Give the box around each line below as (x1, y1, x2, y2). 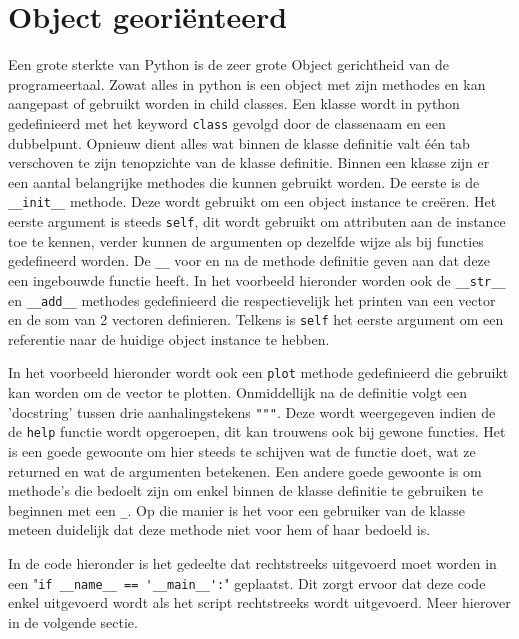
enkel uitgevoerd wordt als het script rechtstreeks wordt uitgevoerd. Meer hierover (8, 592, 511, 613)
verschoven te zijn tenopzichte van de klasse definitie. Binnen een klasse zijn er (8, 152, 490, 173)
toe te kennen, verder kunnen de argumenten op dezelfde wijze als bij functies (8, 230, 484, 251)
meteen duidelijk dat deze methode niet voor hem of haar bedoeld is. (8, 519, 431, 540)
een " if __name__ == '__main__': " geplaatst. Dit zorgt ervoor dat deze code (8, 572, 486, 593)
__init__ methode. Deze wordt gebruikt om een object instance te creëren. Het (8, 191, 497, 212)
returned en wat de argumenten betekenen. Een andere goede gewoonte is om (8, 460, 482, 481)
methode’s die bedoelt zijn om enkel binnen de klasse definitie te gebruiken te (8, 480, 484, 501)
